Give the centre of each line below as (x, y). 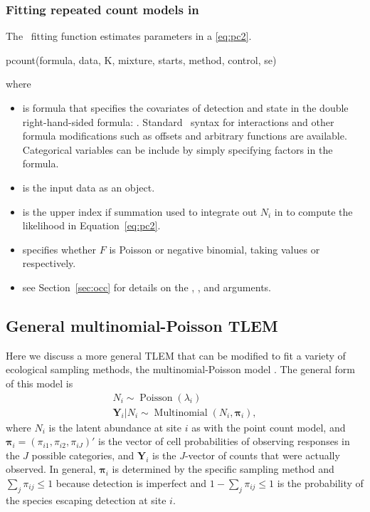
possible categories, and (83, 455)
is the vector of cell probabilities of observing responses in (224, 441)
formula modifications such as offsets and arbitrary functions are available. (185, 136)
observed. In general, (51, 469)
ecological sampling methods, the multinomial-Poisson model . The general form (180, 369)
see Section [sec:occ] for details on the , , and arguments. (147, 287)
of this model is (39, 383)
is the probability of (320, 482)
